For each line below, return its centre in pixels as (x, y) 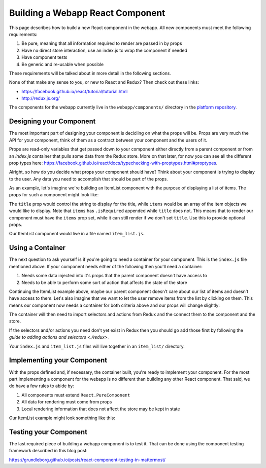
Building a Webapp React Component (87, 13)
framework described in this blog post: (49, 451)
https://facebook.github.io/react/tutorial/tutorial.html (75, 91)
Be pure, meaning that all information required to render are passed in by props (102, 43)
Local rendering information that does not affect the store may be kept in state (101, 409)
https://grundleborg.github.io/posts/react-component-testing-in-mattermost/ (87, 460)
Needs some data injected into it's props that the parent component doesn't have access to (114, 276)
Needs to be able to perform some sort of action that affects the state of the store (104, 282)
